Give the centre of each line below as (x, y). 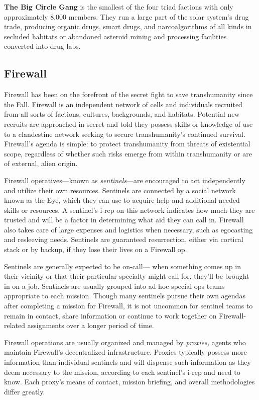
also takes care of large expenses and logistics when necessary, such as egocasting (128, 229)
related (15, 325)
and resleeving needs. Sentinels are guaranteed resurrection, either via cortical (124, 239)
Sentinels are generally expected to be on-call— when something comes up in (122, 266)
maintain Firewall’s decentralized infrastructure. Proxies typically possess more (125, 352)
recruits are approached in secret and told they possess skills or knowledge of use (128, 124)
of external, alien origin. (41, 163)
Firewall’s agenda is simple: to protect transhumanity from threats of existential (127, 144)
